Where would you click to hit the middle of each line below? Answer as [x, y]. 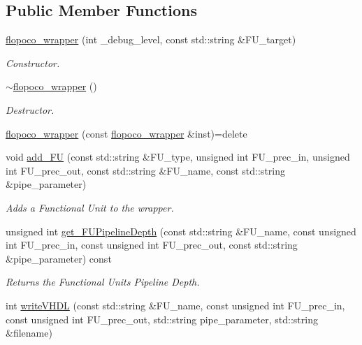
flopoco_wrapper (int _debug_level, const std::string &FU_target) [151, 39]
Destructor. [30, 109]
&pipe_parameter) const [59, 258]
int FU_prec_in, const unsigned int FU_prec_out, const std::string [152, 245]
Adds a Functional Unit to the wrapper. [90, 207]
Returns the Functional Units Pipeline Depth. [103, 282]
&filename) [29, 333]
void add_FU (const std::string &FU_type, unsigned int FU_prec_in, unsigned [178, 157]
